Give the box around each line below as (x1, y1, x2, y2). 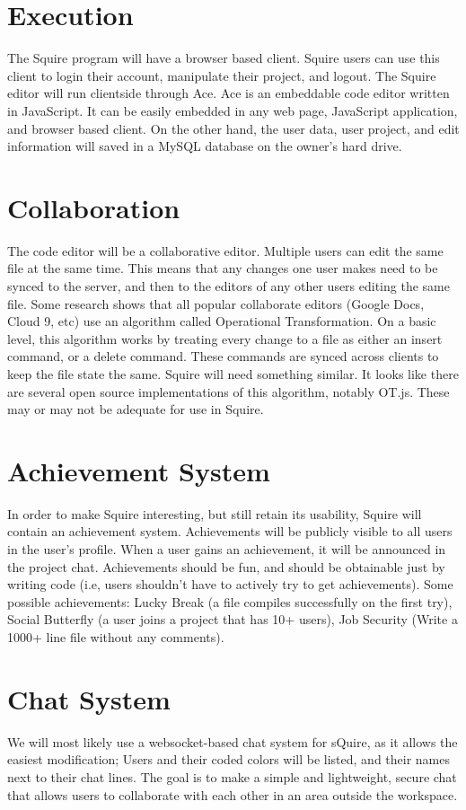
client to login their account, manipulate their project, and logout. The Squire (7, 66, 436, 84)
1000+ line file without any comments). (7, 628, 224, 647)
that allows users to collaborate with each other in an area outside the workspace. (7, 785, 458, 804)
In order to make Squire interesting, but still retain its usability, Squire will (7, 504, 422, 523)
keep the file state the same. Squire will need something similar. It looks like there (7, 364, 459, 383)
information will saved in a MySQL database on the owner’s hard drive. (7, 136, 402, 155)
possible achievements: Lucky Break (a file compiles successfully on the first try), (7, 592, 453, 611)
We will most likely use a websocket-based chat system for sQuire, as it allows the (7, 732, 458, 751)
